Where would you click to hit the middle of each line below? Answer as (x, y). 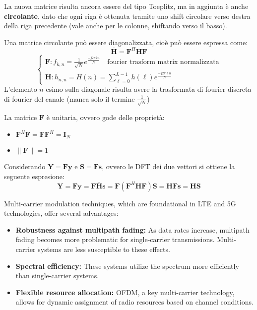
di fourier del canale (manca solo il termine (69, 98)
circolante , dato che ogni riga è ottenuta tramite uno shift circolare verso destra (127, 16)
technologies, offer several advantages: (61, 213)
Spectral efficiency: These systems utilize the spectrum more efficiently (127, 266)
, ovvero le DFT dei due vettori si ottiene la (168, 166)
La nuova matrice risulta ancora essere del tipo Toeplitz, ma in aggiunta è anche (126, 6)
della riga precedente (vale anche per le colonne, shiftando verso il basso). (116, 26)
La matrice (21, 117)
